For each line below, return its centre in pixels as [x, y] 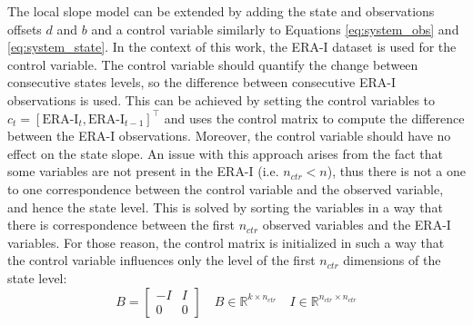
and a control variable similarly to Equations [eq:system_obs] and [275, 29]
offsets [25, 29]
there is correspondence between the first [121, 225]
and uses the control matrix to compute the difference [314, 118]
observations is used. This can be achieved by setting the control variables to [221, 99]
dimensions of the [392, 260]
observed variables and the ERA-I [357, 225]
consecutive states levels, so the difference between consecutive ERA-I [201, 82]
